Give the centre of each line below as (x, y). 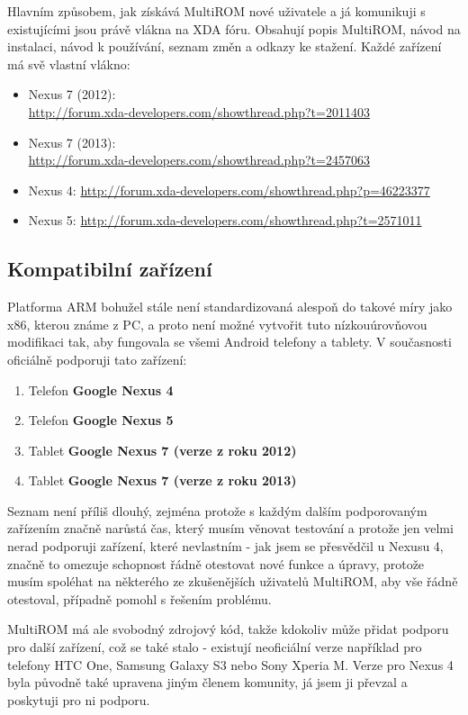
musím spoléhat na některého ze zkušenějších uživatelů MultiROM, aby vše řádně (233, 581)
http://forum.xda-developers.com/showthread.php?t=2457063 (199, 160)
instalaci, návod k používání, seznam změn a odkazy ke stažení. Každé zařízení (225, 46)
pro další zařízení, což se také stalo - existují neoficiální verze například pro (215, 647)
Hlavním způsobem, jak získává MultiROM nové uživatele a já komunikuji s (216, 11)
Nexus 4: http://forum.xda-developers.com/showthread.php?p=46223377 (229, 190)
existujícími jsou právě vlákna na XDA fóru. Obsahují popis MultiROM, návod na (234, 28)
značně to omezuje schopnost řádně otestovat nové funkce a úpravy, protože (216, 563)
